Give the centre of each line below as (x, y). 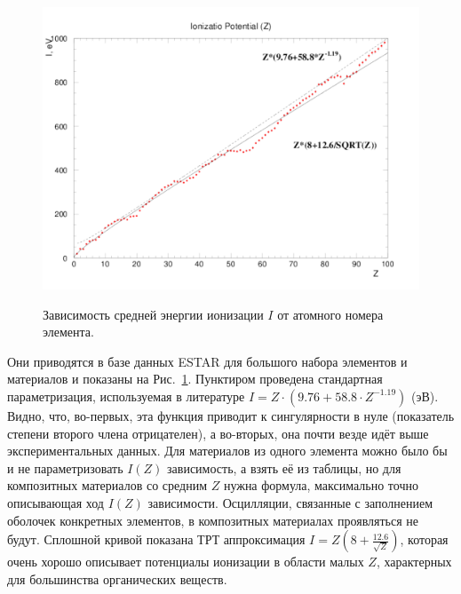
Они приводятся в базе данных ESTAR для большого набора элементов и (207, 361)
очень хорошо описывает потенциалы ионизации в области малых (186, 562)
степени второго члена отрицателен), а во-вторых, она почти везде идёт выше (218, 433)
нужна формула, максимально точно (321, 485)
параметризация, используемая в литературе (126, 396)
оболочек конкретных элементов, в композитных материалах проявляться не (213, 520)
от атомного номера (330, 314)
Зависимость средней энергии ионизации (153, 314)
